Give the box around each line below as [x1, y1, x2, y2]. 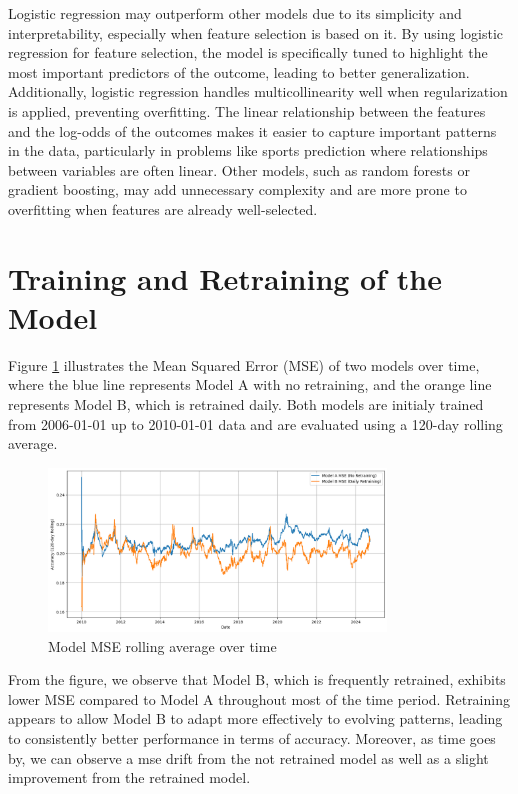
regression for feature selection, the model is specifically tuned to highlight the [8, 42, 488, 63]
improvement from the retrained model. [8, 767, 251, 788]
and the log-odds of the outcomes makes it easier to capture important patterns [8, 120, 497, 141]
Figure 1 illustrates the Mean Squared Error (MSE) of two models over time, [8, 354, 480, 375]
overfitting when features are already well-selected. [8, 198, 318, 219]
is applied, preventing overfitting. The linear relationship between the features [8, 100, 486, 121]
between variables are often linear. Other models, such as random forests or [8, 159, 470, 180]
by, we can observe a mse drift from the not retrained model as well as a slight [8, 747, 489, 768]
